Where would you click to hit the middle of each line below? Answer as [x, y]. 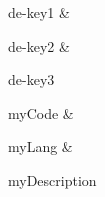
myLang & [40, 146]
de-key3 [31, 79]
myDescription [52, 179]
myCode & [41, 112]
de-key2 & [39, 45]
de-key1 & [39, 12]
